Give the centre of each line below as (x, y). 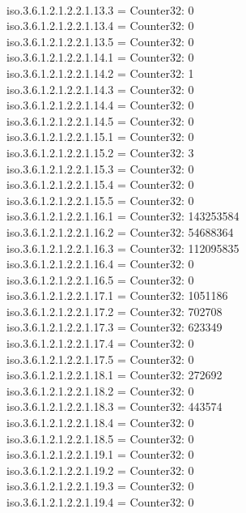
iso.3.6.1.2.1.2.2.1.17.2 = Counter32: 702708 (115, 311)
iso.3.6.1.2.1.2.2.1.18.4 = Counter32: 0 (100, 423)
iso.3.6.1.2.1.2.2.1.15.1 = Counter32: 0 (100, 137)
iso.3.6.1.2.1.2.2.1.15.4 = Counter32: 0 (100, 184)
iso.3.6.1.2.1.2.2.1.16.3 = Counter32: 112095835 (123, 248)
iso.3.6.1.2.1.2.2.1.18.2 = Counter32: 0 (100, 390)
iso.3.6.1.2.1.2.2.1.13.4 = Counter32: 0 (100, 26)
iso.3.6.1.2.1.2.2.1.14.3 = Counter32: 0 (100, 89)
